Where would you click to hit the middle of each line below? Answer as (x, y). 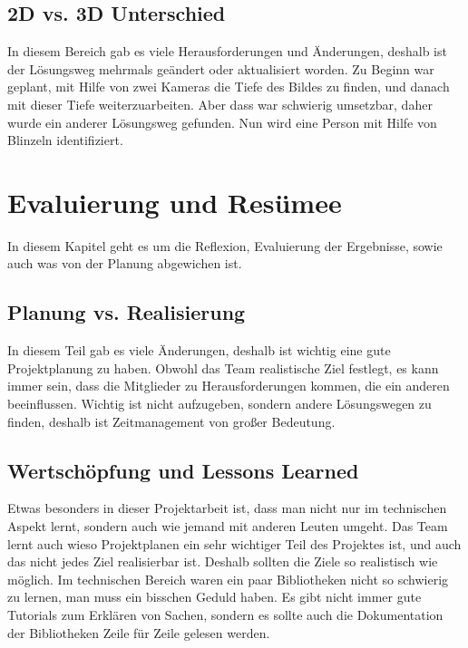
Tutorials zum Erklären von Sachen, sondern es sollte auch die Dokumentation (225, 615)
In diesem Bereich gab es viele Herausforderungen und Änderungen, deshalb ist (227, 51)
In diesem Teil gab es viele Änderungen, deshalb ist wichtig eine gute (199, 350)
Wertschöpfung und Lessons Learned (183, 470)
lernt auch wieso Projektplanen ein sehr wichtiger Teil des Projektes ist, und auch (234, 543)
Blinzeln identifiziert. (65, 140)
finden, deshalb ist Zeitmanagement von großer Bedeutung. (171, 421)
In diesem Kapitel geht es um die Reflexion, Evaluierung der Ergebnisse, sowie (225, 245)
